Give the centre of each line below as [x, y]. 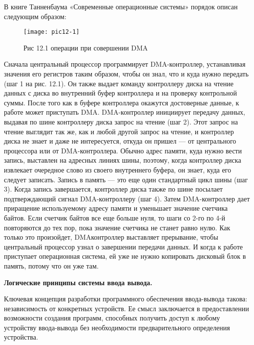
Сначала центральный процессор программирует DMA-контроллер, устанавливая [125, 64]
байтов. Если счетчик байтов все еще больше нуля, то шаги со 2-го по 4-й [115, 217]
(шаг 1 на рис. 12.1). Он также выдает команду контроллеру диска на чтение [119, 83]
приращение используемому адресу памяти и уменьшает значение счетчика [116, 208]
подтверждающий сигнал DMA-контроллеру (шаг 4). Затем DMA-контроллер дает [127, 198]
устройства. [21, 337]
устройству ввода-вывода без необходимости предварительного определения [117, 327]
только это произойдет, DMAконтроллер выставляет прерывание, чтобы [111, 237]
